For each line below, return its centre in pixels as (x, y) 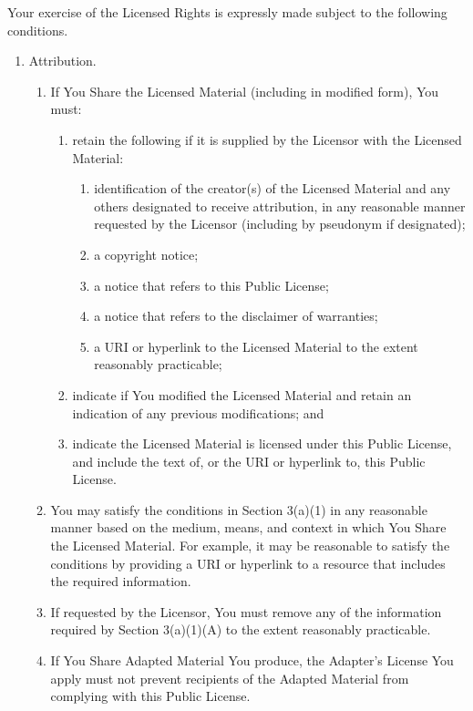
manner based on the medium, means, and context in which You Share (248, 527)
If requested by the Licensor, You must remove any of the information (246, 611)
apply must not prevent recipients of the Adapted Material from (230, 678)
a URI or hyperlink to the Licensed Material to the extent (256, 346)
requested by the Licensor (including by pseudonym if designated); (280, 224)
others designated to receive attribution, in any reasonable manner (280, 206)
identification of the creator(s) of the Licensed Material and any (272, 188)
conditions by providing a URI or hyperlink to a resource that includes (248, 563)
